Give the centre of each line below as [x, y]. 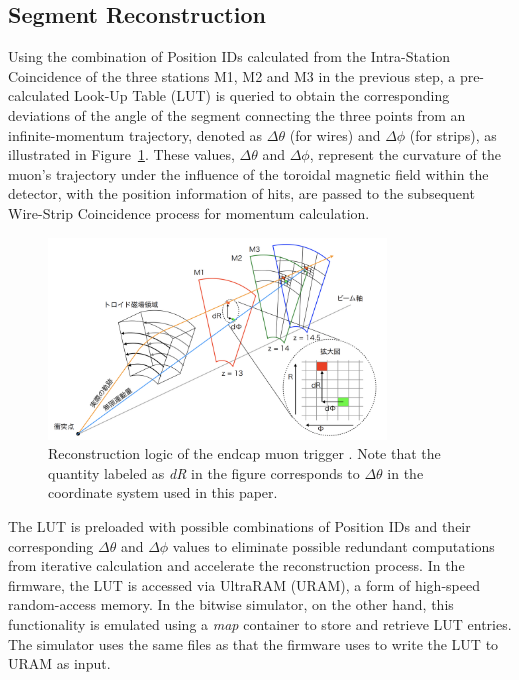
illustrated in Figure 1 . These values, [121, 154]
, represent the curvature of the [405, 154]
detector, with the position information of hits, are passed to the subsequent [241, 193]
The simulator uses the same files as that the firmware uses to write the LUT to [253, 643]
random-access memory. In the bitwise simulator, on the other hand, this [231, 604]
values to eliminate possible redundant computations [333, 545]
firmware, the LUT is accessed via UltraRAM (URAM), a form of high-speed [244, 584]
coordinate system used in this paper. [163, 492]
